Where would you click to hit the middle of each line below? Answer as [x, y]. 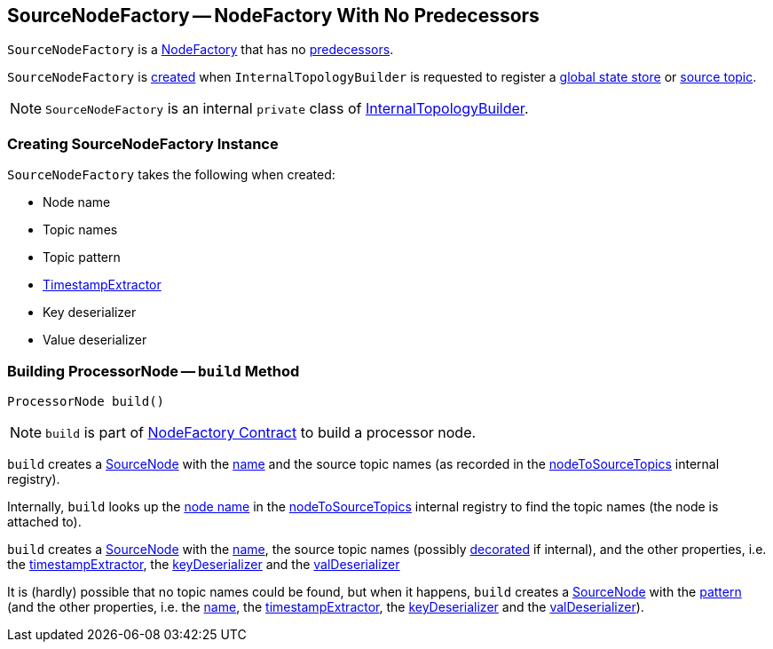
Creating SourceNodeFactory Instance [143, 143]
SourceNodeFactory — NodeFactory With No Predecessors [273, 16]
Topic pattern [82, 257]
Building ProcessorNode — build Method [154, 371]
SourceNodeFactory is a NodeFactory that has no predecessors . [201, 50]
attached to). [44, 521]
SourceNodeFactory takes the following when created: [171, 175]
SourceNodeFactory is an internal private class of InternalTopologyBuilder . [287, 109]
